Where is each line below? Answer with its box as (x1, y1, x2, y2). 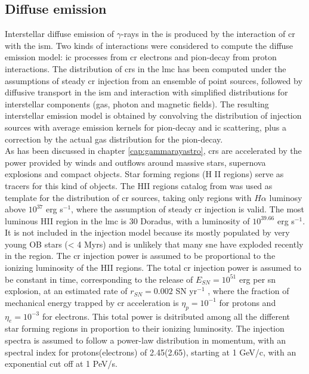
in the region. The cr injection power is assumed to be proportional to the (5, 249, 276, 262)
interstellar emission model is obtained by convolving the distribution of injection (5, 109, 302, 122)
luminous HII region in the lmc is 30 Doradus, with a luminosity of (5, 214, 250, 227)
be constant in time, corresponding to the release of (5, 273, 193, 285)
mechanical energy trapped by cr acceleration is (5, 296, 179, 308)
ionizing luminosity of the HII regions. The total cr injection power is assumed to (5, 261, 302, 274)
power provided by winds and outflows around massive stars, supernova (5, 156, 266, 168)
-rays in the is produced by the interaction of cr (121, 27, 295, 40)
